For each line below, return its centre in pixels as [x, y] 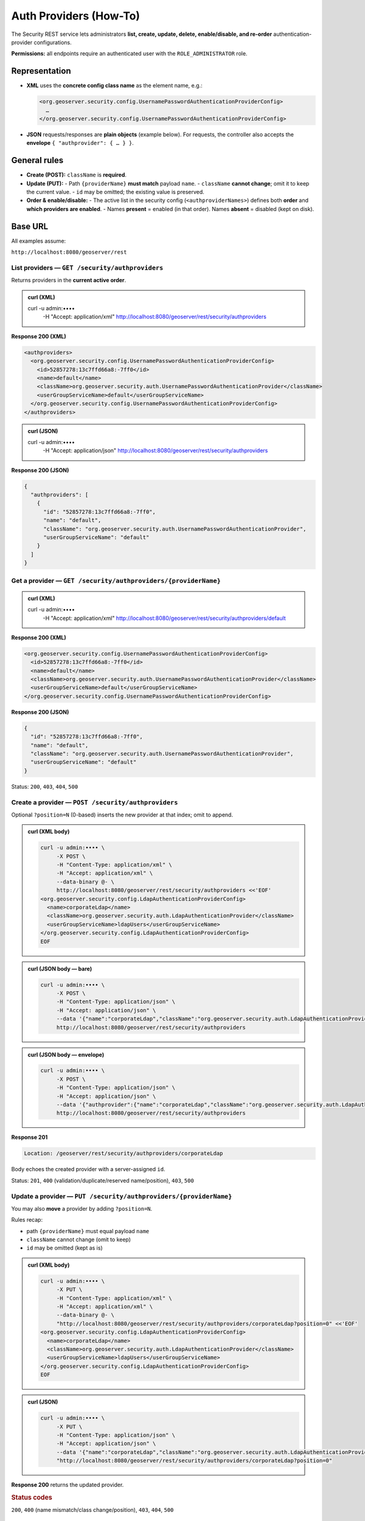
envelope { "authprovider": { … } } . [80, 143]
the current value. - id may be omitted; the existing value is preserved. [116, 192]
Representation [41, 71]
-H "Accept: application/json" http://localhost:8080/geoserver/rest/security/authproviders [155, 451]
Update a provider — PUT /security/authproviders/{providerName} [122, 1196]
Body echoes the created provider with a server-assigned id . [88, 1169]
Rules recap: [27, 1220]
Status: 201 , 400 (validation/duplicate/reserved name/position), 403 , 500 [103, 1180]
